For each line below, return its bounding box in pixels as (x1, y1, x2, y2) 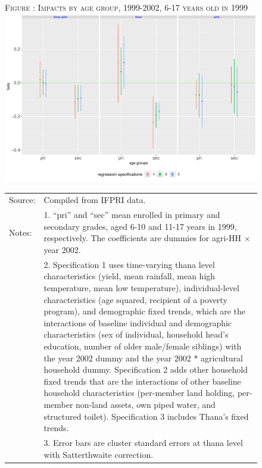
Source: (9, 194, 36, 206)
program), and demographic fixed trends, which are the (43, 305, 246, 317)
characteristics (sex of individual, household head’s (43, 328, 229, 341)
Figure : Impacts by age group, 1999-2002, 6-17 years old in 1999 (5, 1, 248, 13)
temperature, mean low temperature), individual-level (43, 281, 239, 294)
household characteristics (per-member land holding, (43, 386, 235, 399)
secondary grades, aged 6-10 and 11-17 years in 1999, (43, 220, 237, 232)
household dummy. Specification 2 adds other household (43, 363, 248, 376)
